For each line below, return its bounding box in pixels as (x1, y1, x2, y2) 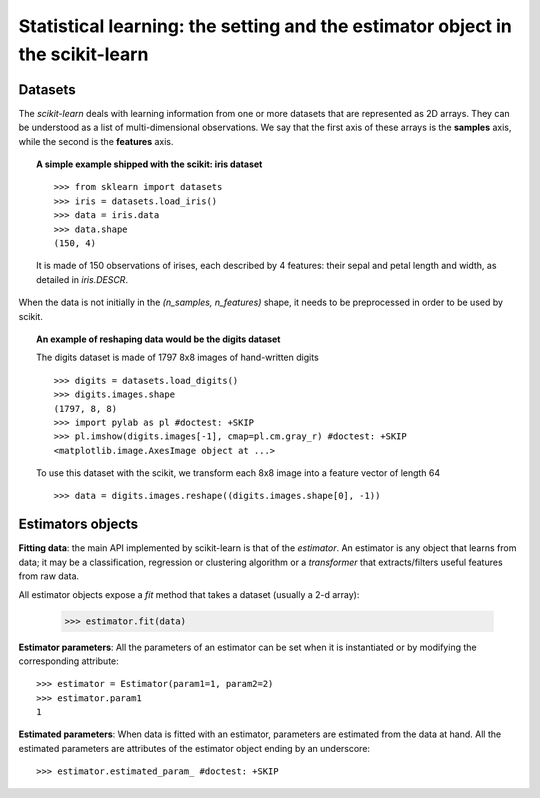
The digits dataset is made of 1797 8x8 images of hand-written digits (36, 351, 319, 364)
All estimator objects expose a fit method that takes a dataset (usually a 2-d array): (18, 588, 360, 600)
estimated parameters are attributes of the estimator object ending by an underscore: (18, 742, 370, 754)
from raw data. (18, 570, 80, 582)
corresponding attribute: (18, 655, 119, 667)
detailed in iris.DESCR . (36, 273, 129, 285)
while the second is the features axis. (18, 135, 174, 147)
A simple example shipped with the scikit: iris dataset (36, 158, 263, 170)
